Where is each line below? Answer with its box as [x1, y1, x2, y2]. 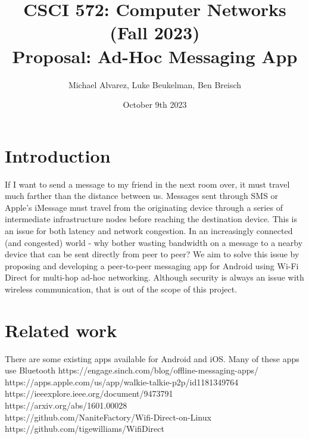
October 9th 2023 [123, 98, 187, 111]
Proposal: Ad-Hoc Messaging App [12, 43, 298, 68]
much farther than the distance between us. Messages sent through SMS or [5, 189, 279, 202]
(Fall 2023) [110, 20, 200, 45]
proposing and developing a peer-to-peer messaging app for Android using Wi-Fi [5, 259, 299, 272]
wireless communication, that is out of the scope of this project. [5, 282, 238, 295]
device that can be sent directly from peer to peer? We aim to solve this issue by [5, 248, 299, 260]
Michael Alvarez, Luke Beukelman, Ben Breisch [68, 78, 242, 91]
